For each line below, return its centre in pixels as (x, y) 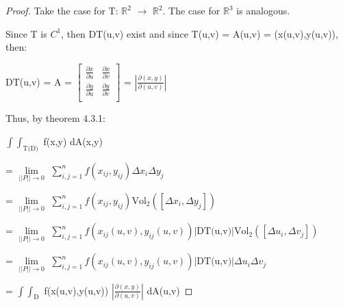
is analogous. (263, 10)
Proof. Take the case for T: (62, 10)
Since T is (26, 33)
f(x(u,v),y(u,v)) (76, 290)
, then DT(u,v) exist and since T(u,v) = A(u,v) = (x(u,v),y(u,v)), (200, 33)
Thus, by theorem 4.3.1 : (55, 118)
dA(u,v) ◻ (170, 290)
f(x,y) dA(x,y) (73, 141)
